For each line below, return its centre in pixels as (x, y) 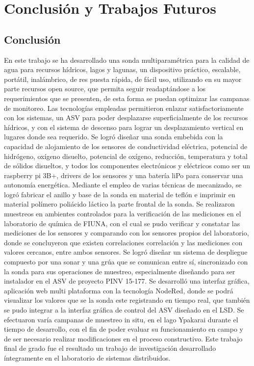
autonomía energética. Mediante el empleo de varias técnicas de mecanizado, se (123, 185)
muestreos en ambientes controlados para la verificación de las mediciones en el (123, 214)
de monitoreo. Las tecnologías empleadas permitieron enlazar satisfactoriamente (124, 108)
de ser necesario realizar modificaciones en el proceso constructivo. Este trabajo (123, 338)
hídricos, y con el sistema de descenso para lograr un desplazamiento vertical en (124, 127)
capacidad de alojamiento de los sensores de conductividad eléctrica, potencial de (126, 146)
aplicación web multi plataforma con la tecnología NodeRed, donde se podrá (119, 290)
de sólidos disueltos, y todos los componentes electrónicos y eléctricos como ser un (127, 166)
